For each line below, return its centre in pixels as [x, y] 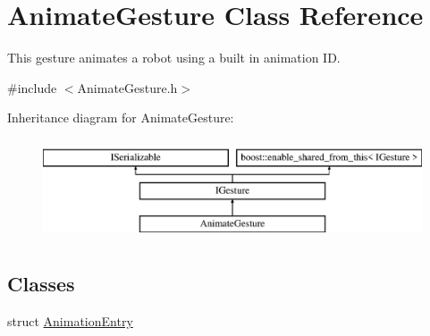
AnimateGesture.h [127, 87]
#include [32, 87]
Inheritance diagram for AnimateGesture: [121, 118]
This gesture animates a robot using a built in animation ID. [174, 58]
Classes [41, 284]
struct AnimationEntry [70, 321]
